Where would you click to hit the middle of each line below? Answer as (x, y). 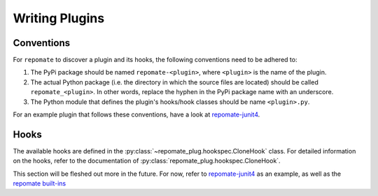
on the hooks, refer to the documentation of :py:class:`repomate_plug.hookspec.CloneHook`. (147, 161)
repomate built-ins (40, 183)
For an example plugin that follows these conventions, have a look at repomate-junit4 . (136, 114)
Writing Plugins (59, 18)
